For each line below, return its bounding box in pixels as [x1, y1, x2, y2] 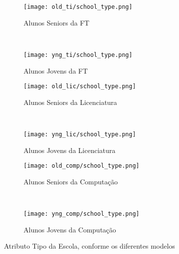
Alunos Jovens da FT [24, 65, 88, 76]
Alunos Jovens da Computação [24, 224, 116, 234]
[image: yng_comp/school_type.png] [24, 210, 140, 218]
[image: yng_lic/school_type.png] [24, 130, 136, 138]
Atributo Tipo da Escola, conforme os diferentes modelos [4, 241, 175, 251]
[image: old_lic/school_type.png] [24, 83, 136, 90]
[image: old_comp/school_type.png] [24, 162, 140, 170]
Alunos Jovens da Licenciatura [24, 145, 116, 155]
